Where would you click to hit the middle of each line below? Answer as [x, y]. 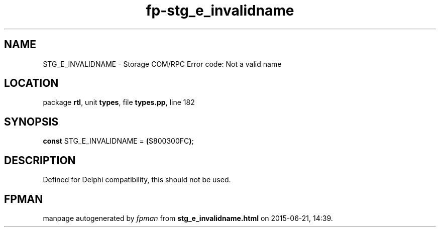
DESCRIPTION [40, 160]
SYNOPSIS [31, 122]
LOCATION [31, 83]
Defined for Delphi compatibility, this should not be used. [137, 180]
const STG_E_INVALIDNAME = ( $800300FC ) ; [118, 141]
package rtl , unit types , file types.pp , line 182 [119, 102]
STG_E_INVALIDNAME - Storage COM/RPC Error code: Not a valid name [162, 64]
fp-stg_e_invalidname [220, 11]
